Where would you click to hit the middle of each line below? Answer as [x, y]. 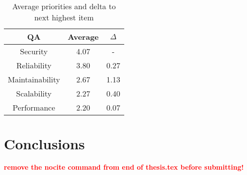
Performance [34, 107]
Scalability [34, 93]
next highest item [64, 17]
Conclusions [44, 144]
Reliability [34, 65]
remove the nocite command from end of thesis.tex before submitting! [124, 167]
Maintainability [34, 79]
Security [34, 51]
